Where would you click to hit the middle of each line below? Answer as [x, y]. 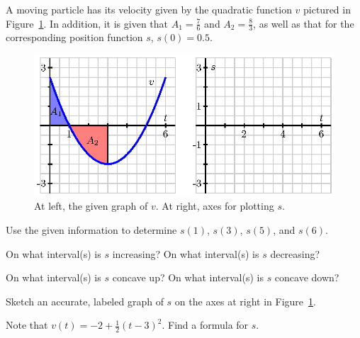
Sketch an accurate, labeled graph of [85, 301]
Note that [27, 325]
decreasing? [295, 253]
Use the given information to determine [91, 230]
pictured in [327, 9]
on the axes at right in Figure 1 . [245, 301]
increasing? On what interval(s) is [186, 253]
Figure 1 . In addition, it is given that [87, 23]
